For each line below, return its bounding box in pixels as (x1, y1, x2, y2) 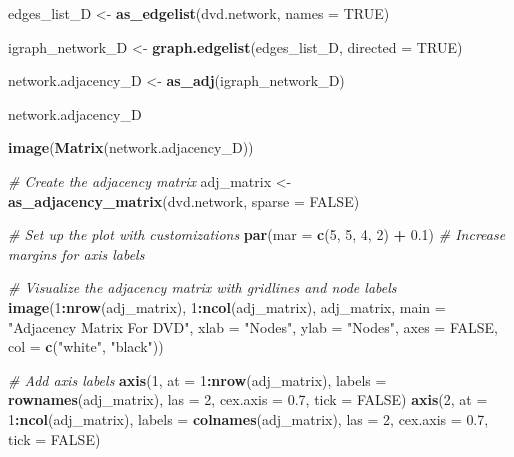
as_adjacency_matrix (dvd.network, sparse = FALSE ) (8, 190, 360, 211)
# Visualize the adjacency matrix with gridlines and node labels (8, 277, 397, 298)
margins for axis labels (8, 243, 145, 264)
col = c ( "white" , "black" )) (8, 336, 164, 357)
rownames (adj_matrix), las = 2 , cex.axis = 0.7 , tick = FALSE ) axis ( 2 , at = (8, 389, 488, 410)
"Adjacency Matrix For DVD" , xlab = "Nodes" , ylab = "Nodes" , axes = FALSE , (8, 316, 498, 337)
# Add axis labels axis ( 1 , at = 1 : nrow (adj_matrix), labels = (8, 369, 387, 390)
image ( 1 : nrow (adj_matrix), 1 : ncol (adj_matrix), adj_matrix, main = (8, 296, 446, 317)
